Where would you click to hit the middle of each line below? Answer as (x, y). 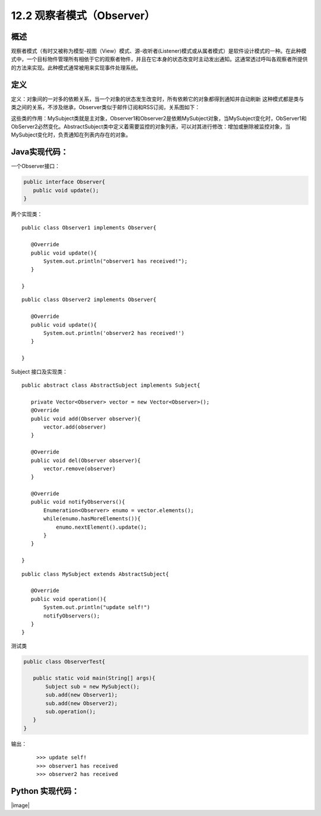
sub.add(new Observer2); (82, 703)
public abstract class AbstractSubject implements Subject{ (111, 385)
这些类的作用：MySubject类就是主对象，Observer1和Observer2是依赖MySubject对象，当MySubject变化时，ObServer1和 (159, 118)
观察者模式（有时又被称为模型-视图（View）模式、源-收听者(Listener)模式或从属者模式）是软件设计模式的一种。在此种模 (159, 51)
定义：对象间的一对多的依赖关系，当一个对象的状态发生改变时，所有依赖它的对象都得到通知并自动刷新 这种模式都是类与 (158, 99)
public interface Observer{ (64, 182)
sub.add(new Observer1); (82, 695)
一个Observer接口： (36, 166)
